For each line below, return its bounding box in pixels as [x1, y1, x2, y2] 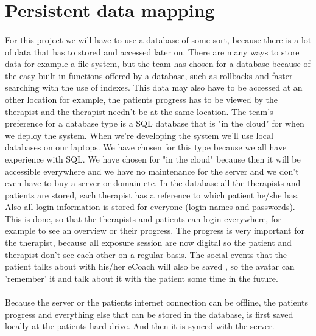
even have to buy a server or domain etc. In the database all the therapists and [5, 177, 301, 189]
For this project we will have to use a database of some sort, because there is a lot [5, 33, 312, 46]
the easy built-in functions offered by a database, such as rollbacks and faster [5, 69, 293, 82]
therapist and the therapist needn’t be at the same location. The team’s [5, 105, 273, 117]
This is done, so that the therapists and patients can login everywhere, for [5, 212, 281, 225]
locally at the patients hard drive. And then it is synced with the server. [5, 320, 275, 332]
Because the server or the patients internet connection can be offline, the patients [5, 296, 308, 309]
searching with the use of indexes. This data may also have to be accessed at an [5, 81, 303, 94]
